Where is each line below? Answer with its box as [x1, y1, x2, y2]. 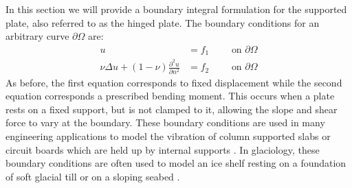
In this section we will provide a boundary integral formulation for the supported [5, 2, 347, 16]
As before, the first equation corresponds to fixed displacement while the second [5, 75, 342, 89]
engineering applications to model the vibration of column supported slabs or [5, 129, 331, 143]
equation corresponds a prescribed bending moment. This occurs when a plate [5, 89, 335, 103]
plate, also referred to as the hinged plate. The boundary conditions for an [5, 15, 320, 30]
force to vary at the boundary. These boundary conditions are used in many [5, 115, 325, 130]
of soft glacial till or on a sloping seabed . [5, 169, 180, 183]
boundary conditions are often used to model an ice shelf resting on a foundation [5, 156, 346, 170]
